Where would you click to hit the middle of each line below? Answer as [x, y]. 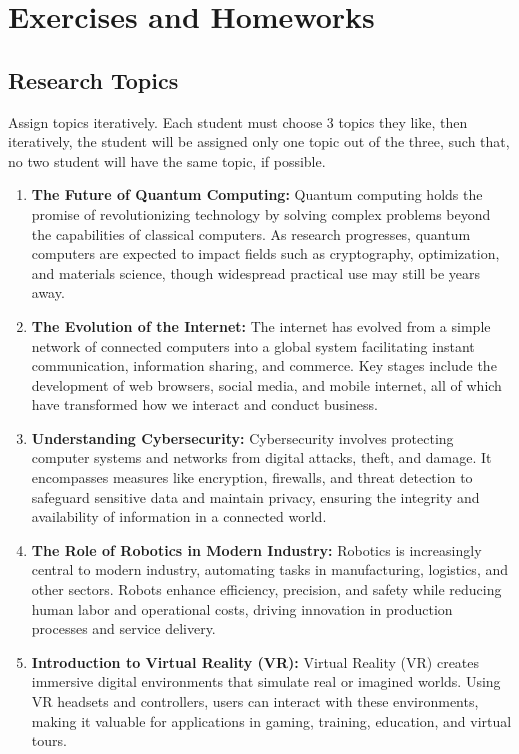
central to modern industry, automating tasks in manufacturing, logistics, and [270, 569]
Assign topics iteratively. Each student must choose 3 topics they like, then [238, 121]
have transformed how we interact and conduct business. [204, 404]
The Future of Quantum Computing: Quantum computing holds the [257, 194]
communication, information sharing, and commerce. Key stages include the [264, 365]
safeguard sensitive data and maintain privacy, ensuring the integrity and [255, 496]
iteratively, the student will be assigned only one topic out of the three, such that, [259, 141]
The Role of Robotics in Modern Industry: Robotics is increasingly [256, 549]
